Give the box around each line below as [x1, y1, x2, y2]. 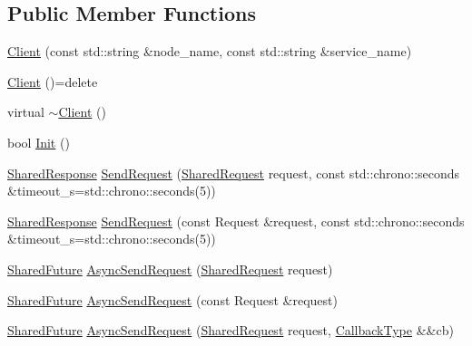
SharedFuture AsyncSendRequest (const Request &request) [7, 290, 338, 309]
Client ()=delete [7, 72, 98, 91]
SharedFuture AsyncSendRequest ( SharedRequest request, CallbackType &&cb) [7, 321, 454, 340]
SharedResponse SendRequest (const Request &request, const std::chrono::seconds [7, 211, 465, 230]
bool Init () [7, 132, 70, 151]
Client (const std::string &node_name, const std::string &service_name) [7, 42, 412, 61]
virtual [7, 102, 44, 121]
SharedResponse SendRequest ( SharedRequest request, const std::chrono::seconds [7, 163, 460, 182]
